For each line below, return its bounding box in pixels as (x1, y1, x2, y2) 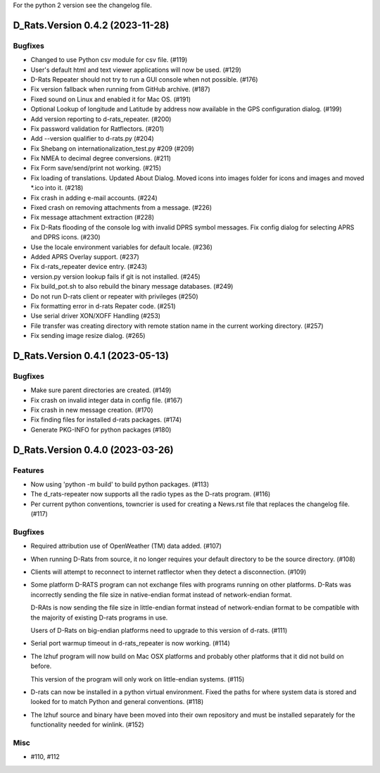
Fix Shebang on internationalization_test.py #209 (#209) (30, 144, 195, 153)
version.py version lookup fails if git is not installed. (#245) (30, 272, 201, 281)
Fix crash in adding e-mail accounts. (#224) (30, 194, 158, 202)
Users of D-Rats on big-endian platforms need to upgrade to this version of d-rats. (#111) (30, 627, 288, 635)
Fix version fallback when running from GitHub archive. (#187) (30, 85, 210, 94)
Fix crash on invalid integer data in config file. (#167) (30, 396, 183, 404)
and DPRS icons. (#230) (30, 233, 101, 241)
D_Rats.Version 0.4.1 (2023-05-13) (13, 349, 169, 362)
